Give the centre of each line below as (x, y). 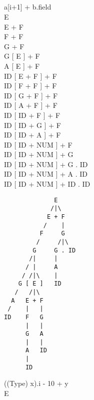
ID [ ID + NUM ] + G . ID (46, 164)
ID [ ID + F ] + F (32, 115)
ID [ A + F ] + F (31, 105)
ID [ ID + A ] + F (32, 135)
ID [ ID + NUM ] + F (38, 144)
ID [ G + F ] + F (31, 95)
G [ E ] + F (22, 56)
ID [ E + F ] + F (30, 76)
